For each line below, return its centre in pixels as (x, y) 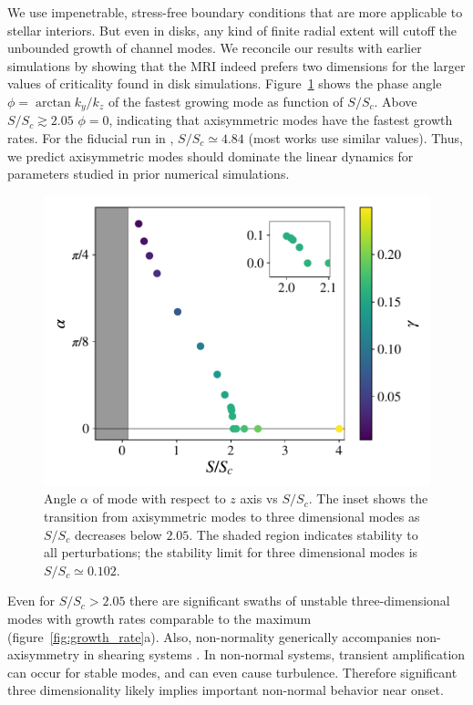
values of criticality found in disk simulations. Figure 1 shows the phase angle (225, 83)
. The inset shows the (368, 498)
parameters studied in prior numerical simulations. (149, 174)
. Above (396, 101)
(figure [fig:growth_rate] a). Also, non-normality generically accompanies (210, 636)
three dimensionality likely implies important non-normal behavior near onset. (226, 690)
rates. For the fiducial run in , (91, 138)
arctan (53, 103)
